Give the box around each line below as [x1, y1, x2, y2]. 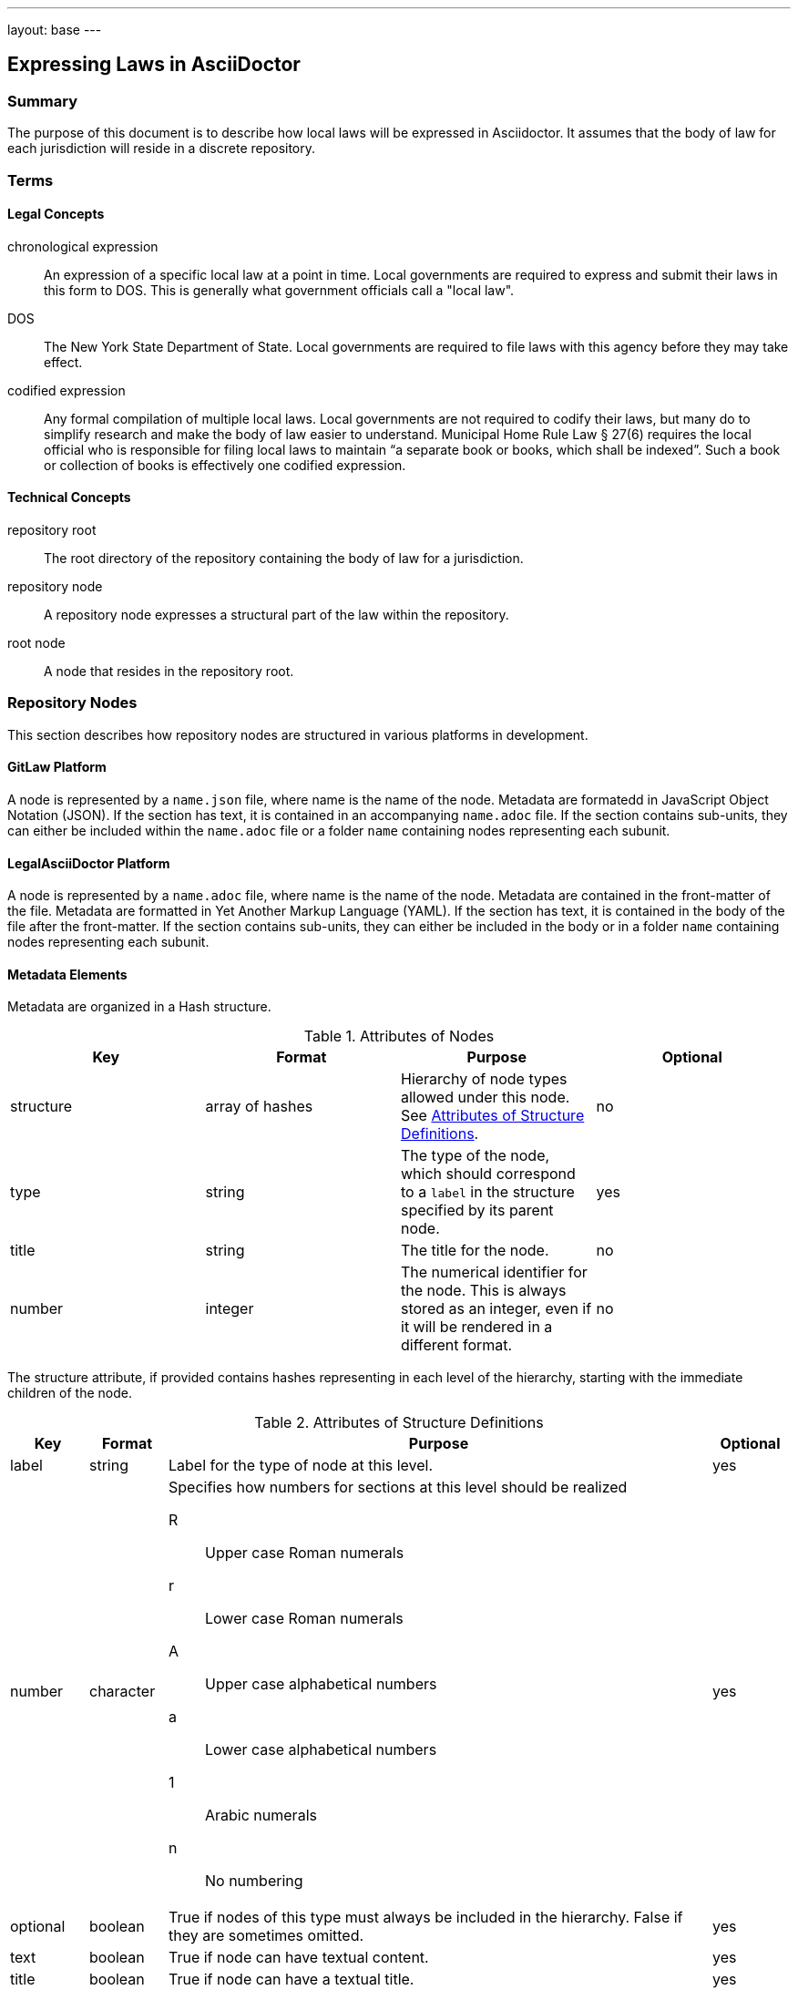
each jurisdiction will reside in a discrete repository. [7, 140, 316, 157]
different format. [401, 1336, 513, 1355]
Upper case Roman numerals [205, 1544, 404, 1563]
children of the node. [7, 1385, 132, 1401]
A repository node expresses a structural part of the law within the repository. [44, 607, 509, 623]
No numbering [205, 1872, 303, 1891]
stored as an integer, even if [401, 1299, 592, 1318]
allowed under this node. [401, 1088, 570, 1107]
